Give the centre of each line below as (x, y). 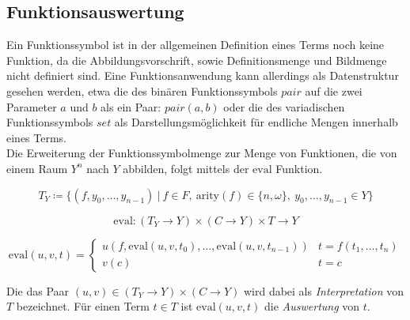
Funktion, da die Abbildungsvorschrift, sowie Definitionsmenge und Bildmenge (197, 60)
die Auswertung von (312, 306)
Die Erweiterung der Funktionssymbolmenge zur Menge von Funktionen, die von (202, 153)
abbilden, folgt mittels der (186, 168)
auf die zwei (334, 90)
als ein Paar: (131, 106)
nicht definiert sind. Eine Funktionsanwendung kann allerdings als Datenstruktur (203, 75)
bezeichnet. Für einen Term (83, 306)
